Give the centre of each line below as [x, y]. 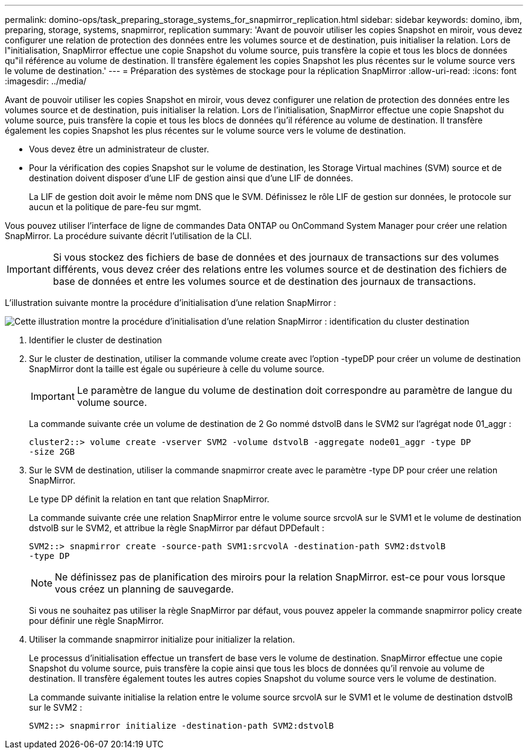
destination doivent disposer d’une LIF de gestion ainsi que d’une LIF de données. [191, 178]
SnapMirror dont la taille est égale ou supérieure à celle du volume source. [177, 369]
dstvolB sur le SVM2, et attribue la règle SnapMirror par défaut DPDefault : [177, 528]
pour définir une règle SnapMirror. [96, 621]
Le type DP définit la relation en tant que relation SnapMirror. [149, 499]
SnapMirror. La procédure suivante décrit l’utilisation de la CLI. [128, 236]
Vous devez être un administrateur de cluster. [119, 149]
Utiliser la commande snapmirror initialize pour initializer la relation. [162, 639]
